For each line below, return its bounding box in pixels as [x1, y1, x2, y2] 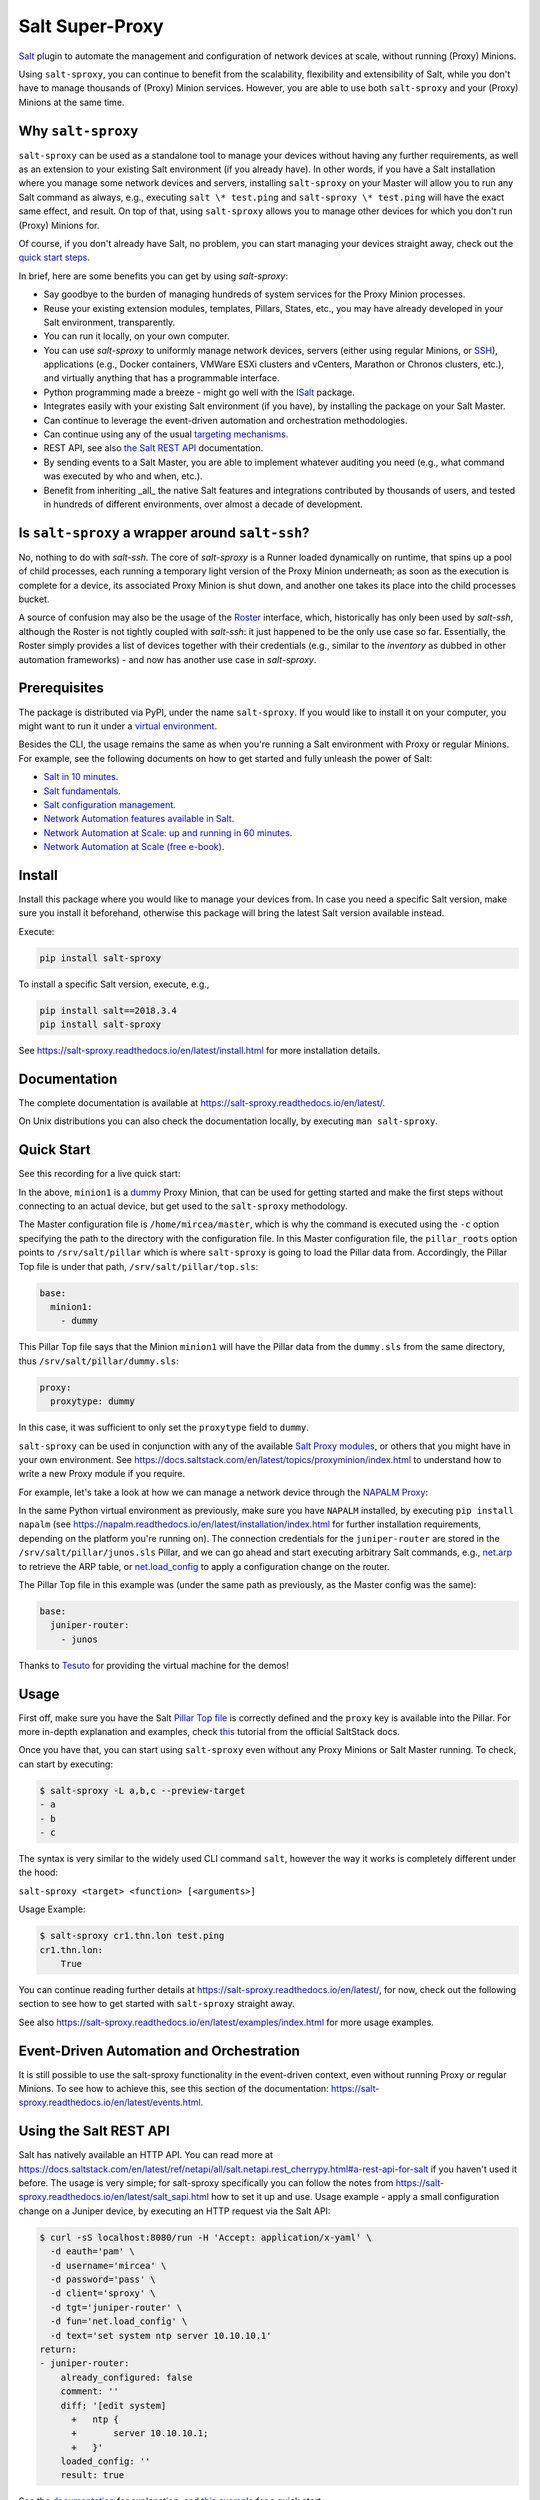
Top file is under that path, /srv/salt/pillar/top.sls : [18, 1260, 259, 1272]
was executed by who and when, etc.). [43, 470, 204, 482]
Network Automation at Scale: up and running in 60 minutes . [43, 826, 293, 839]
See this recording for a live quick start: [18, 1168, 181, 1180]
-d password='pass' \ [50, 2274, 157, 2285]
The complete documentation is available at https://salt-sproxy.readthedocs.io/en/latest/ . [18, 1096, 386, 1109]
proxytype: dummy [50, 1396, 135, 1407]
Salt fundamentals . [43, 785, 122, 797]
